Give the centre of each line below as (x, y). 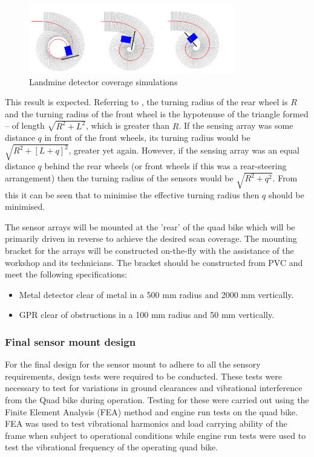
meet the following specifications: (66, 274)
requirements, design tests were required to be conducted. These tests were (144, 376)
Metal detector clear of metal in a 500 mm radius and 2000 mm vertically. (156, 294)
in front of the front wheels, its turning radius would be (147, 138)
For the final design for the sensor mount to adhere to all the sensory (133, 364)
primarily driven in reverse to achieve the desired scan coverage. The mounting (151, 238)
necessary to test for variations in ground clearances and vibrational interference (154, 388)
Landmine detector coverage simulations (103, 81)
